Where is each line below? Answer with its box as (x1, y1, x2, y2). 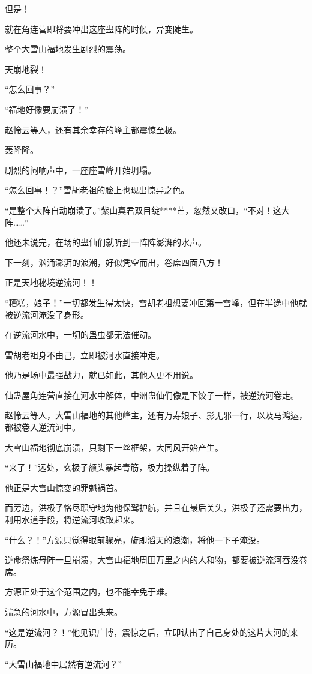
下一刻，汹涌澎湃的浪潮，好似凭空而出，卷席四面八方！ (5, 256, 223, 268)
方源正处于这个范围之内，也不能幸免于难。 (5, 585, 173, 598)
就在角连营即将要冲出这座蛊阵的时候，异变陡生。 (5, 22, 198, 35)
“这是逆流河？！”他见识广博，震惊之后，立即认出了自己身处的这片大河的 (5, 625, 290, 638)
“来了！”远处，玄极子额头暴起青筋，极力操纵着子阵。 (5, 461, 215, 474)
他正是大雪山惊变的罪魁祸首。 (5, 481, 122, 493)
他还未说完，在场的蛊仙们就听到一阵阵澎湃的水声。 (5, 236, 206, 248)
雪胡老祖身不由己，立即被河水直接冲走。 (5, 348, 164, 361)
